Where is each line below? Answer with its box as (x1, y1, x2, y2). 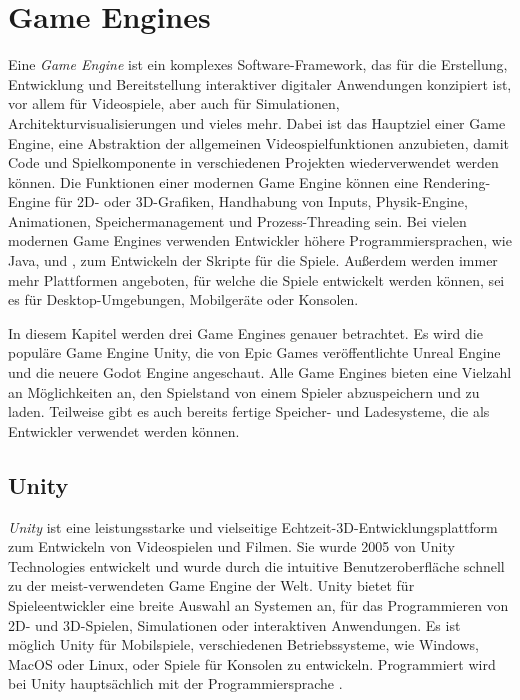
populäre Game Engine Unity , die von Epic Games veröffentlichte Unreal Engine (8, 342, 501, 363)
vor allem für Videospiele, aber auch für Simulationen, (8, 93, 340, 114)
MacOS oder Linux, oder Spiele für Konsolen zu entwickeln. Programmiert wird (8, 653, 496, 674)
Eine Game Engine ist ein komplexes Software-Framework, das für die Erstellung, (8, 54, 508, 75)
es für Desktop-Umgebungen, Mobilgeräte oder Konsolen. (8, 289, 359, 310)
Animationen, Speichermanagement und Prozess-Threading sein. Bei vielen (8, 210, 467, 231)
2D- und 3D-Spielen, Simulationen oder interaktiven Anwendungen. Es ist (8, 614, 461, 635)
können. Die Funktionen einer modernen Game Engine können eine (8, 171, 419, 192)
